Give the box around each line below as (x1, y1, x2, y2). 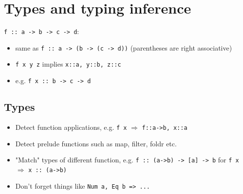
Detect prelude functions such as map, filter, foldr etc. (15, 138, 177, 148)
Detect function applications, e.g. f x (15, 122, 127, 132)
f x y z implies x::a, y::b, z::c (15, 59, 121, 69)
